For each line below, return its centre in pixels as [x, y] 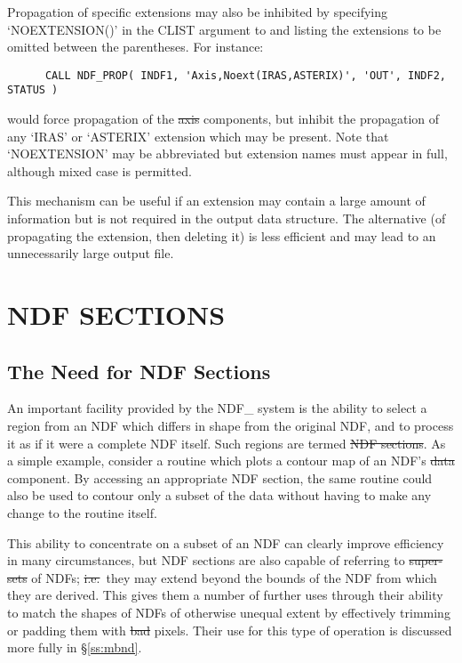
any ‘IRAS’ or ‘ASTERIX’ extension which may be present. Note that [198, 136]
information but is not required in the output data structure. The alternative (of [227, 218]
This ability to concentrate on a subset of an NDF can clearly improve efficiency [226, 542]
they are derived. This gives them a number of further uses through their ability [225, 595]
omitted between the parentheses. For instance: [135, 47]
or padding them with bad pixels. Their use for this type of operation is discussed [230, 630]
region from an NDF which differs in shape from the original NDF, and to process [231, 426]
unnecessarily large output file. [91, 253]
